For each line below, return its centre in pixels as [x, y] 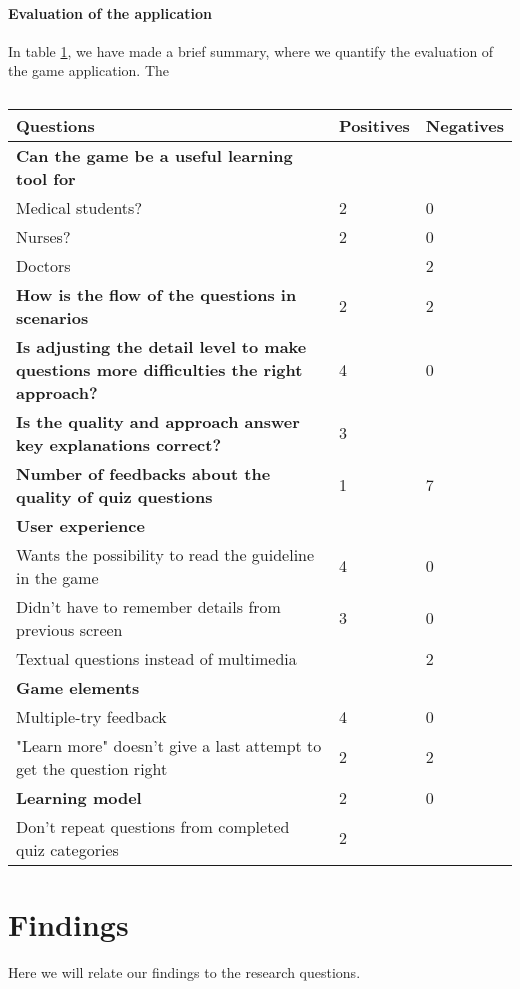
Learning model [79, 797]
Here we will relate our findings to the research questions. [184, 972]
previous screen [69, 629]
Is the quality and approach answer [158, 421]
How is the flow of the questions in [156, 294]
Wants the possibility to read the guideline [165, 554]
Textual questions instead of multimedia [156, 658]
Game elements [78, 687]
